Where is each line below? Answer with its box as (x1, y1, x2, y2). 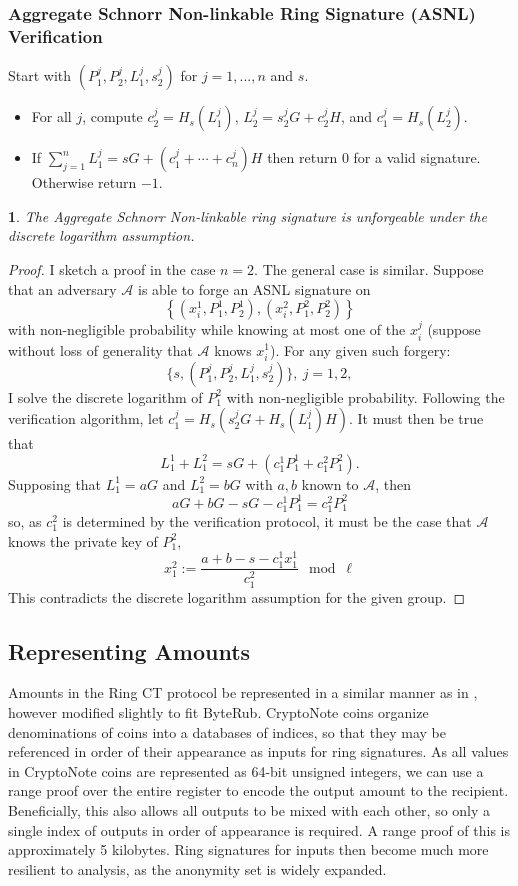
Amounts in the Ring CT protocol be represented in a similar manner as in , (8, 682, 478, 703)
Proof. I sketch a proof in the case (8, 258, 216, 279)
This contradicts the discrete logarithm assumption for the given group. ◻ (8, 586, 466, 607)
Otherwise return (31, 172, 137, 193)
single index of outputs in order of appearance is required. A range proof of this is (8, 819, 510, 840)
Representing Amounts (8, 635, 251, 666)
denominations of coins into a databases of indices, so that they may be (8, 721, 446, 742)
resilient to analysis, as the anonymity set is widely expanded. (8, 858, 387, 879)
